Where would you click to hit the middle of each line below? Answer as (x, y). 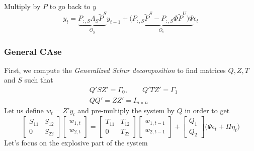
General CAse (33, 51)
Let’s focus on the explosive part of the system (76, 143)
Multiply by (22, 6)
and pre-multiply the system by (126, 110)
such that (39, 80)
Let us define (24, 110)
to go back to (70, 6)
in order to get (207, 110)
